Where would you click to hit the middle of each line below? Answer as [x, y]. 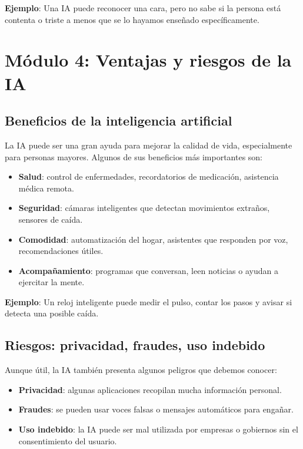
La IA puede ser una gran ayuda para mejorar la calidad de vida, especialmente [149, 145]
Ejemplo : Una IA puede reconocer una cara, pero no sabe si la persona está [143, 8]
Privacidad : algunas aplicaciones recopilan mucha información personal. [150, 389]
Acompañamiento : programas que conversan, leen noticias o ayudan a [148, 270]
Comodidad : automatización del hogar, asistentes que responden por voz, [153, 239]
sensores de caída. [51, 219]
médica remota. [46, 188]
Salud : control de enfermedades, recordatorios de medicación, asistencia [149, 176]
